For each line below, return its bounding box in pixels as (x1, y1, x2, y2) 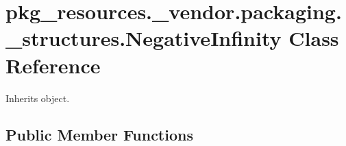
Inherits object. (5, 90, 70, 105)
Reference (5, 51, 101, 79)
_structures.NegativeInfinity (5, 24, 282, 52)
